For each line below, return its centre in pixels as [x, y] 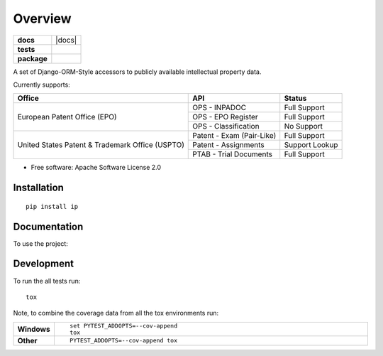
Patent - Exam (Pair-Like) [234, 136]
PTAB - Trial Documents [233, 154]
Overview [42, 18]
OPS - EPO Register [225, 117]
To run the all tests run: [47, 281]
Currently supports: [41, 85]
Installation [38, 188]
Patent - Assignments [229, 145]
